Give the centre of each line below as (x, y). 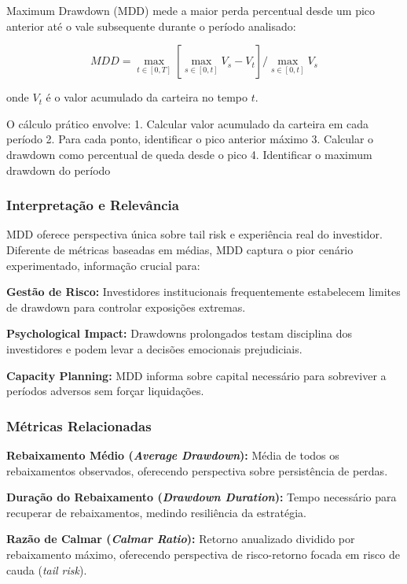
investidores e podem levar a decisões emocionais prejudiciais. (154, 348)
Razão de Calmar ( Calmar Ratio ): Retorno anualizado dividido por (181, 539)
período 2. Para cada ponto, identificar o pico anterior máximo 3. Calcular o (190, 139)
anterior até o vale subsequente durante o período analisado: (151, 26)
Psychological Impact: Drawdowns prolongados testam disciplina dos (180, 333)
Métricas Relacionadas (79, 425)
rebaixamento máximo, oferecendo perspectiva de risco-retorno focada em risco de (203, 554)
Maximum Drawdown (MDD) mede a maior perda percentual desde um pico (191, 10)
